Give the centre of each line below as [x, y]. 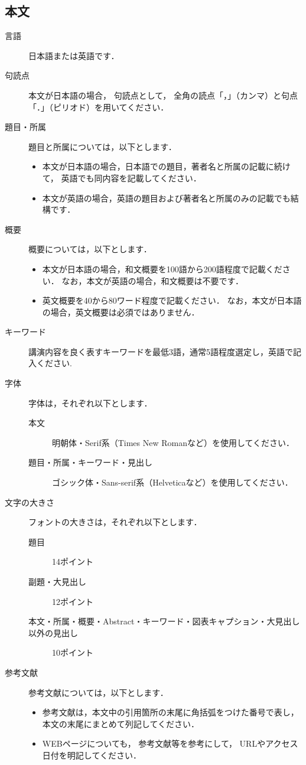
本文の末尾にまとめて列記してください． [121, 723]
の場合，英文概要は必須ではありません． [121, 312]
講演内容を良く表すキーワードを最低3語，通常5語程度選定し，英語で [161, 351]
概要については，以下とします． [90, 249]
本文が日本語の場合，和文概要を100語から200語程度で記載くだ [162, 268]
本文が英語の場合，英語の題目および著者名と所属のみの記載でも [166, 198]
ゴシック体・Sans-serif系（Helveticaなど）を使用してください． [172, 482]
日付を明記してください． [92, 755]
